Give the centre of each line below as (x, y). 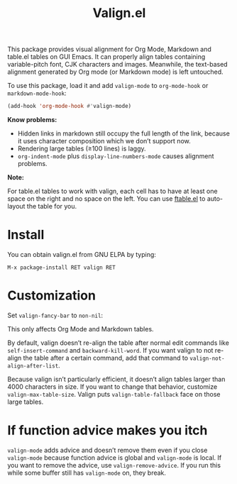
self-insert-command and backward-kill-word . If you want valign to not (110, 350)
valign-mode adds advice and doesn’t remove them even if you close (108, 450)
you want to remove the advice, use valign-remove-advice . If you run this (114, 465)
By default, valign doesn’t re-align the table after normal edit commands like (118, 343)
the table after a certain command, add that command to (106, 358)
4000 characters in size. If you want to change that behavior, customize (112, 386)
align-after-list (33, 366)
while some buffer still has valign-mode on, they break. (87, 473)
